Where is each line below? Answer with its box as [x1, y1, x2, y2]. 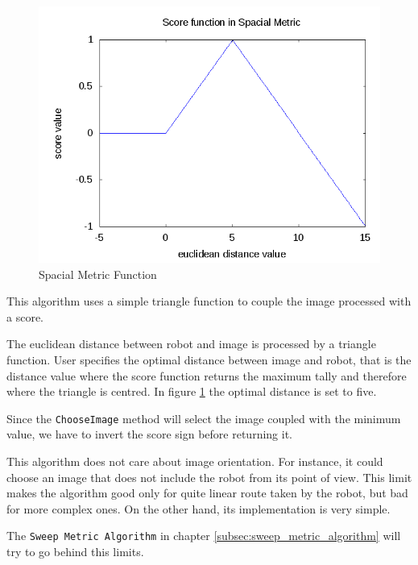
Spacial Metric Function [39, 265, 157, 282]
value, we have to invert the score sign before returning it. [6, 426, 292, 442]
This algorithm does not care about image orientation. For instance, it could [6, 453, 383, 469]
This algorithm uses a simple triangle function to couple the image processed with [6, 293, 412, 310]
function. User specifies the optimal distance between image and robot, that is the [6, 351, 412, 368]
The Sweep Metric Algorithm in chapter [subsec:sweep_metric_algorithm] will [6, 527, 401, 544]
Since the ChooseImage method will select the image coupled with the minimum [6, 409, 401, 426]
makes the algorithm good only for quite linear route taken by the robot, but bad [6, 484, 408, 501]
